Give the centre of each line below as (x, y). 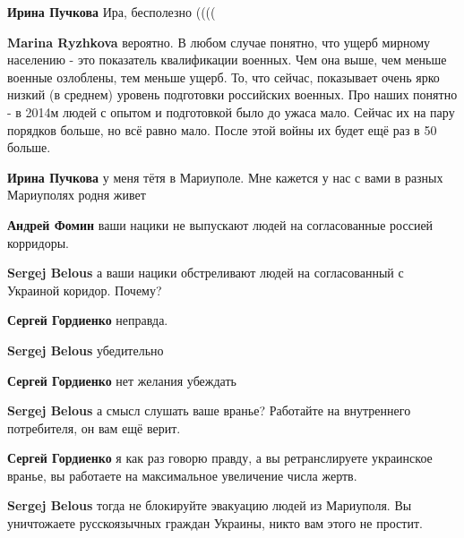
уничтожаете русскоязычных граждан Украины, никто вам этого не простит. (215, 523)
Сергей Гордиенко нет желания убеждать (122, 380)
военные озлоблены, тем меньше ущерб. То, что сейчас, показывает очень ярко (223, 77)
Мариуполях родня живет (77, 195)
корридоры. (39, 242)
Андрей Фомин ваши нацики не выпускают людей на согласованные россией (220, 224)
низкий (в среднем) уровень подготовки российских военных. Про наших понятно (232, 94)
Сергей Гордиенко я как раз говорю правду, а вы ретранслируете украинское (220, 458)
